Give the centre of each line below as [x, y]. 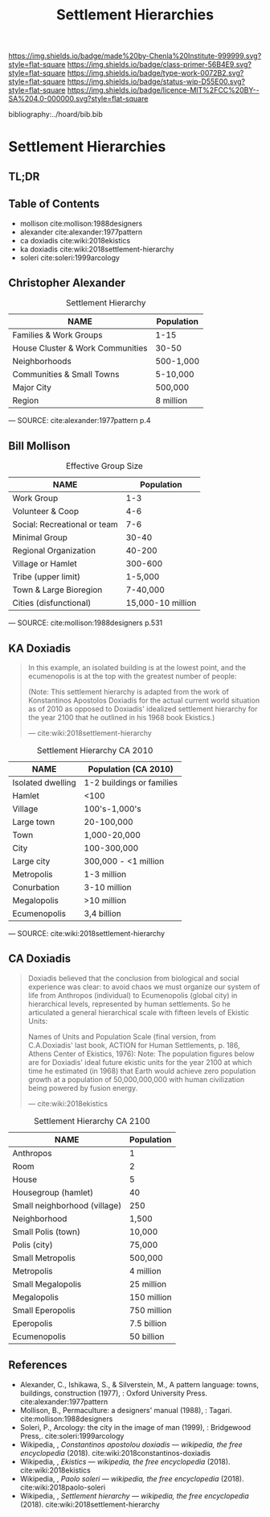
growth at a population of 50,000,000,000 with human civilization [136, 1079]
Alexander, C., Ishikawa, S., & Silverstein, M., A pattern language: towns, [139, 1384]
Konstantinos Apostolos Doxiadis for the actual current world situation [143, 700]
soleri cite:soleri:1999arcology [70, 257]
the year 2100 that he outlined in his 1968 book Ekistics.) [121, 718]
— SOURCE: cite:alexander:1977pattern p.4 [80, 421]
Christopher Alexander [67, 282]
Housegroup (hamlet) [53, 1192]
